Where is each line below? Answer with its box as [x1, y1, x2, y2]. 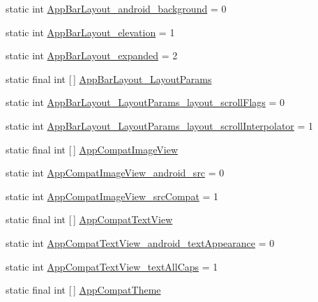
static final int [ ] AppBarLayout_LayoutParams [6, 71, 212, 86]
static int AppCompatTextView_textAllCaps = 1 [6, 259, 218, 273]
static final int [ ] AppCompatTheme [6, 282, 161, 297]
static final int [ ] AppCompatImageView [6, 142, 179, 156]
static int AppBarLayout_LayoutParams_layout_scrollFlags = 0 [6, 95, 285, 110]
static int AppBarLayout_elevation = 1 [6, 24, 175, 39]
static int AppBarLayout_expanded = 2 [6, 48, 178, 63]
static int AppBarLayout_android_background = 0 [6, 1, 227, 15]
